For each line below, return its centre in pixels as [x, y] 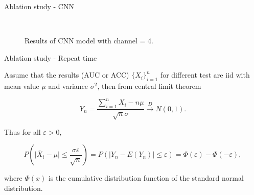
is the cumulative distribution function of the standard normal [146, 178]
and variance [68, 86]
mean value [22, 86]
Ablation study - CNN [39, 6]
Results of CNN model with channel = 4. [89, 41]
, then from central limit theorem [149, 86]
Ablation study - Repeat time [51, 57]
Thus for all [22, 131]
